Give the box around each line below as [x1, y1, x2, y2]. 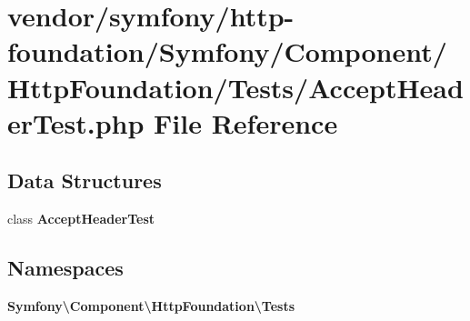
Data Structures [7, 166, 162, 195]
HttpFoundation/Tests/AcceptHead [7, 68, 464, 105]
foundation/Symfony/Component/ [7, 33, 447, 70]
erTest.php [7, 104, 145, 141]
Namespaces [7, 254, 124, 282]
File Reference [154, 104, 338, 141]
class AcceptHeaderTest [7, 209, 155, 228]
